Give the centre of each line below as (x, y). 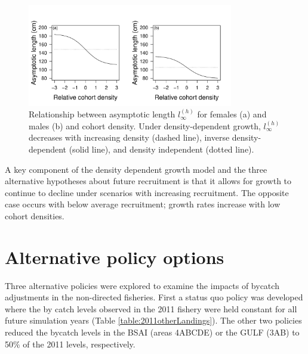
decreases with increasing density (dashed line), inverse (129, 137)
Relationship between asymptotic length (102, 114)
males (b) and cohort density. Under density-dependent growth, (145, 125)
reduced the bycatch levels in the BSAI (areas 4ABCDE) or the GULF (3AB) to (152, 332)
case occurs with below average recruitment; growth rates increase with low (143, 204)
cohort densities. (35, 215)
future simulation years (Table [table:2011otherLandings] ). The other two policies (153, 320)
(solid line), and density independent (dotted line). (161, 149)
